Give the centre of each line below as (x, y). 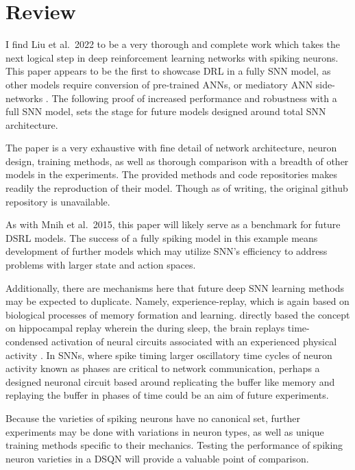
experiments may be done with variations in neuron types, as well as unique (165, 431)
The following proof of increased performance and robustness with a (194, 98)
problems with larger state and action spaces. (101, 265)
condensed (27, 341)
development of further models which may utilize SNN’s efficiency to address (167, 251)
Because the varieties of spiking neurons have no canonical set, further (153, 418)
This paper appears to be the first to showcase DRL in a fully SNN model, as (168, 71)
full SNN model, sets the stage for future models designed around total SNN (166, 111)
